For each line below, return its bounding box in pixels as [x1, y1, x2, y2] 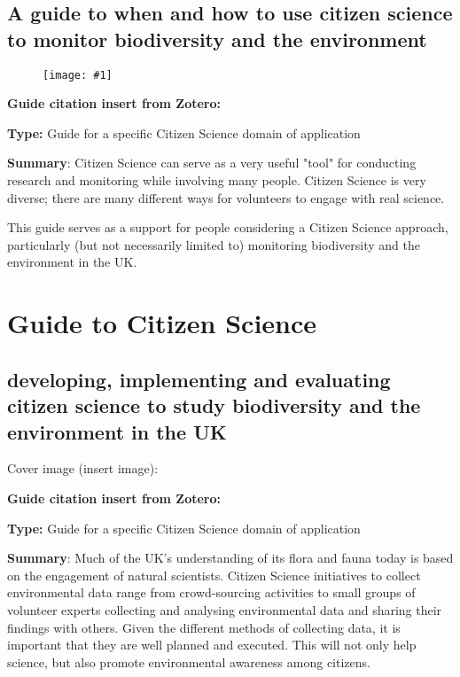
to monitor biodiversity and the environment [7, 25, 427, 52]
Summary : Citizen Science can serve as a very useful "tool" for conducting [7, 153, 417, 172]
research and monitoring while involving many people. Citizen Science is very [7, 171, 426, 190]
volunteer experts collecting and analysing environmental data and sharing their [7, 600, 442, 619]
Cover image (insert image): [7, 459, 159, 478]
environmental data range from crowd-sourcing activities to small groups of [7, 583, 416, 602]
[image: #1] [43, 68, 113, 82]
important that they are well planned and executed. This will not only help [7, 635, 417, 654]
